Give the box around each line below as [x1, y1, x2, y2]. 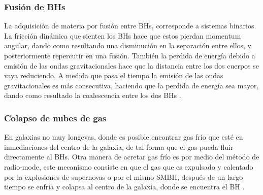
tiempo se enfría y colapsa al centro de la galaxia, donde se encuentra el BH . [4, 181, 245, 192]
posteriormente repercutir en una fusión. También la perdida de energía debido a [4, 50, 255, 60]
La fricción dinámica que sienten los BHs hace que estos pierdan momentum [4, 30, 241, 41]
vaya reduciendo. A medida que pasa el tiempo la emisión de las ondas [4, 70, 223, 81]
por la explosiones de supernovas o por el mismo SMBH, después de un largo [4, 171, 243, 182]
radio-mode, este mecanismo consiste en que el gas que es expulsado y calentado [4, 161, 253, 172]
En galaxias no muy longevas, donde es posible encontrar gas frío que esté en [4, 132, 243, 142]
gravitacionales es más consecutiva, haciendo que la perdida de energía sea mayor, [4, 80, 259, 90]
